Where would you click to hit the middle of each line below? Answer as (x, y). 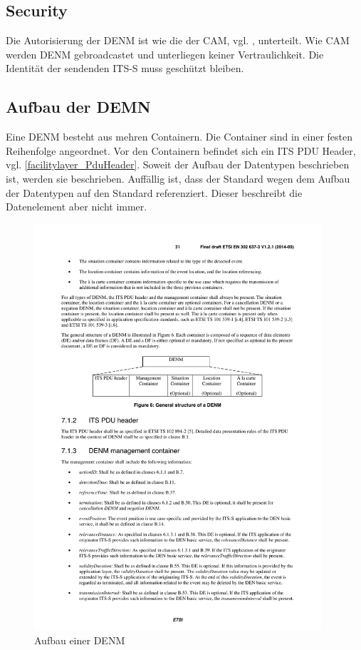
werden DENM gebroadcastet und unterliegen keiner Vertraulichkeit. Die (165, 54)
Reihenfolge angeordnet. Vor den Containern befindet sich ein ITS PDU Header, (181, 150)
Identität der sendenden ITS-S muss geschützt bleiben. (125, 68)
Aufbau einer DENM (80, 640)
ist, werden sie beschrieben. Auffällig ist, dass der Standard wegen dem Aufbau (178, 178)
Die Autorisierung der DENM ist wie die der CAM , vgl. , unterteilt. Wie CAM (178, 40)
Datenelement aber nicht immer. (77, 207)
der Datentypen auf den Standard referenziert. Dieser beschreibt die (154, 192)
